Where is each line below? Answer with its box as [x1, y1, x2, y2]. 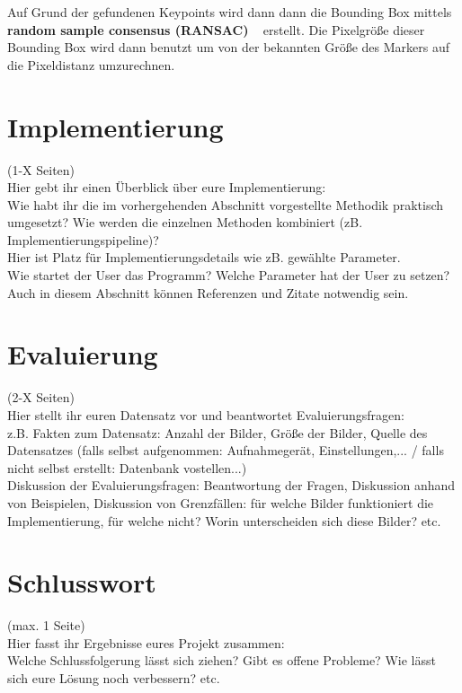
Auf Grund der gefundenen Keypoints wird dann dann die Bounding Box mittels [7, 3, 452, 21]
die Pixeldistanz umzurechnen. [7, 55, 175, 74]
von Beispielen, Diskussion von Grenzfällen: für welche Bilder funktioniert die [7, 493, 434, 512]
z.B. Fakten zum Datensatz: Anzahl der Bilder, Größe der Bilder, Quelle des [7, 423, 428, 442]
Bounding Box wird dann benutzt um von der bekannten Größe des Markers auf [7, 38, 450, 57]
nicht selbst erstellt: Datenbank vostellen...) [7, 458, 247, 477]
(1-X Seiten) [7, 160, 76, 179]
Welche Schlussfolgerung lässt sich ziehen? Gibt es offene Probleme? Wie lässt [7, 651, 436, 670]
